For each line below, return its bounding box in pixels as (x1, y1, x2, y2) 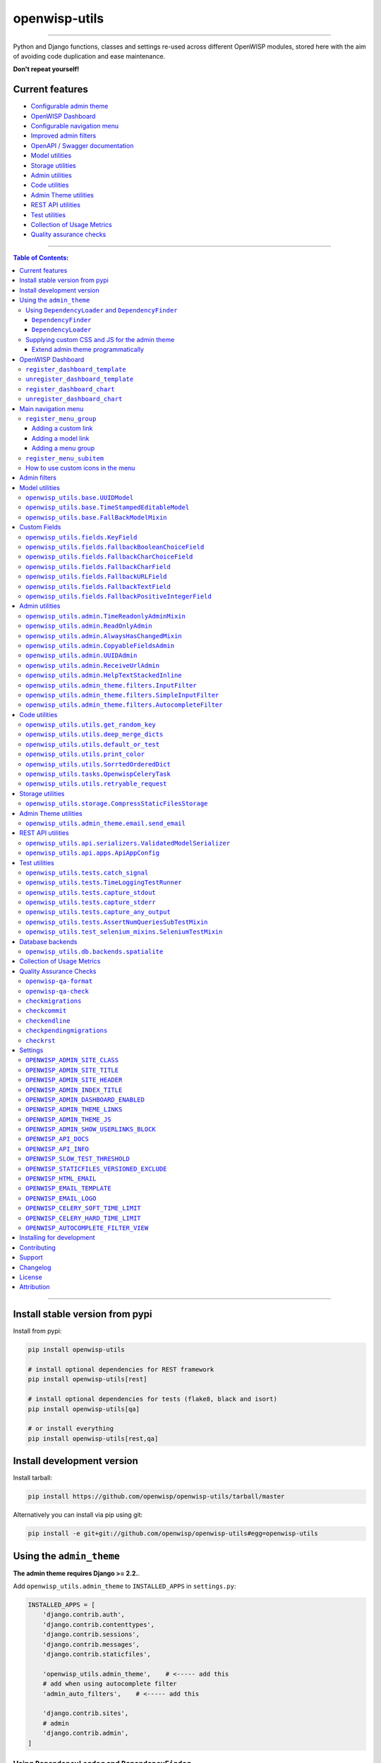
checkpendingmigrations (25, 1027, 108, 1035)
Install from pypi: (13, 1326, 62, 1336)
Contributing (19, 1243, 56, 1252)
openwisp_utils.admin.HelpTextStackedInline (25, 671, 183, 680)
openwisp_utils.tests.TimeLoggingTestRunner (25, 879, 183, 886)
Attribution (19, 1283, 50, 1291)
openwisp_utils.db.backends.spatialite (25, 948, 164, 956)
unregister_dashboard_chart (25, 395, 123, 403)
